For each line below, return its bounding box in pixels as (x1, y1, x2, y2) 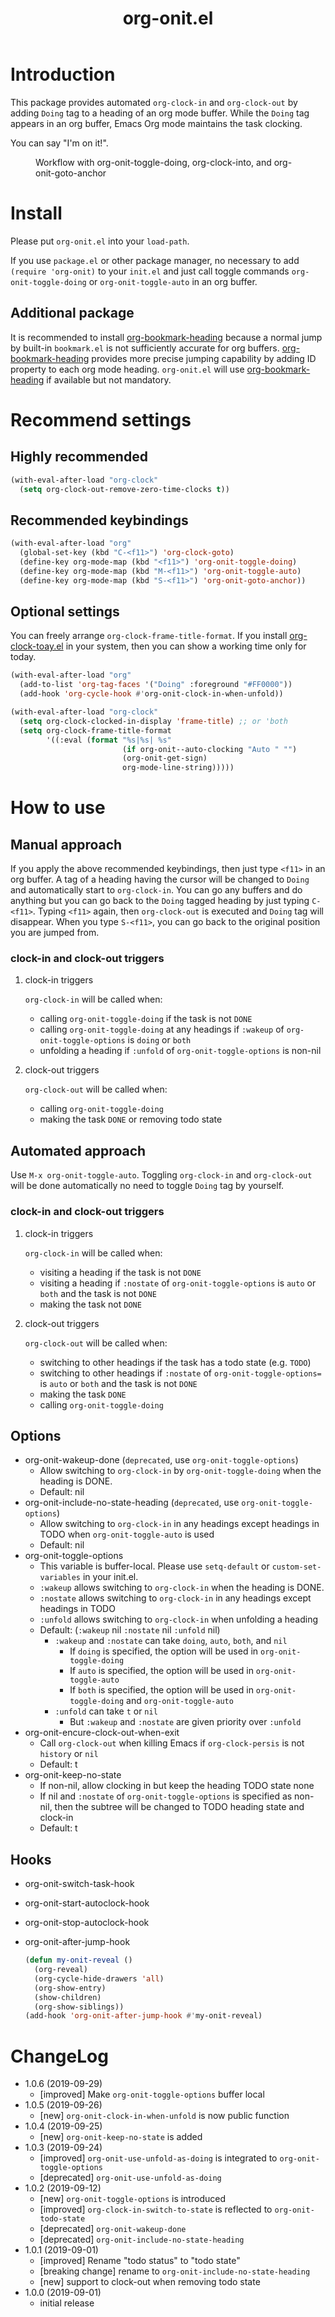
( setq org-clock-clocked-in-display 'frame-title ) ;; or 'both (19, 716, 288, 726)
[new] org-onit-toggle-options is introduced (39, 2193, 226, 2205)
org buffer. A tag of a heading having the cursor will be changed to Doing (10, 873, 310, 886)
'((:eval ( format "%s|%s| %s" (46, 735, 172, 745)
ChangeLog (10, 2045, 109, 2067)
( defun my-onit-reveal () (24, 1955, 133, 1966)
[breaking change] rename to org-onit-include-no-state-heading (39, 2265, 311, 2277)
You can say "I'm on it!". (10, 137, 109, 149)
